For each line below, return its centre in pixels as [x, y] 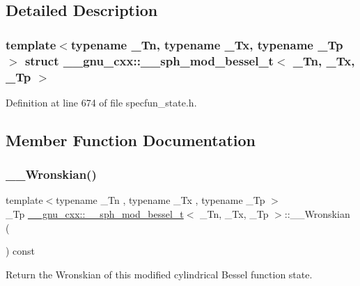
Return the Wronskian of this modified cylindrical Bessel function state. [159, 274]
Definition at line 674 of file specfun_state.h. [101, 102]
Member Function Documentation [131, 140]
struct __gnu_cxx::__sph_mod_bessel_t [149, 60]
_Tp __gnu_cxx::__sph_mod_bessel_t [95, 214]
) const [21, 251]
